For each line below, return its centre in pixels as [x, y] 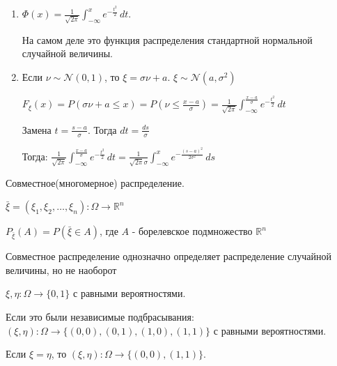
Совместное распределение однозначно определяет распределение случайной [168, 256]
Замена [37, 129]
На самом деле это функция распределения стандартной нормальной [167, 39]
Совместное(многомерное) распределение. [95, 182]
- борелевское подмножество [192, 231]
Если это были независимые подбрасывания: [100, 317]
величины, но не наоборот [61, 269]
